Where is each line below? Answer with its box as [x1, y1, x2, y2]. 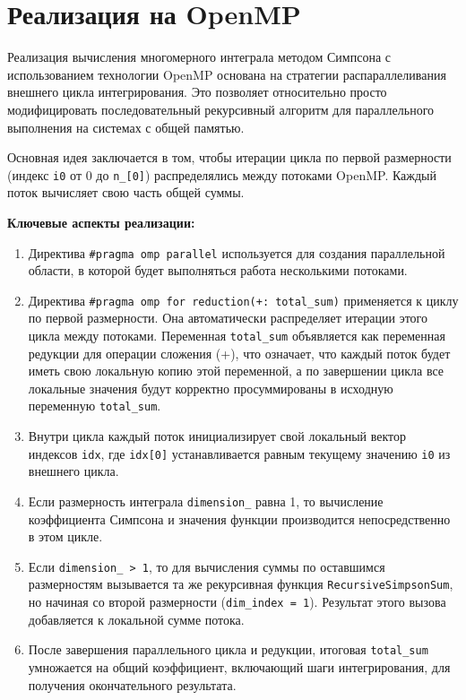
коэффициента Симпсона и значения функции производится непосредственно [28, 509, 451, 528]
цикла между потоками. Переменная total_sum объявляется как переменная [28, 326, 445, 345]
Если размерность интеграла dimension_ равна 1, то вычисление [28, 491, 384, 510]
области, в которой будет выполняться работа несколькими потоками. [28, 261, 408, 280]
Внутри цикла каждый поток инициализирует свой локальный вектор [28, 427, 407, 445]
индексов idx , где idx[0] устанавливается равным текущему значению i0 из [28, 444, 451, 462]
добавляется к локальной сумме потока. [28, 609, 245, 628]
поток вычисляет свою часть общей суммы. [7, 183, 245, 202]
